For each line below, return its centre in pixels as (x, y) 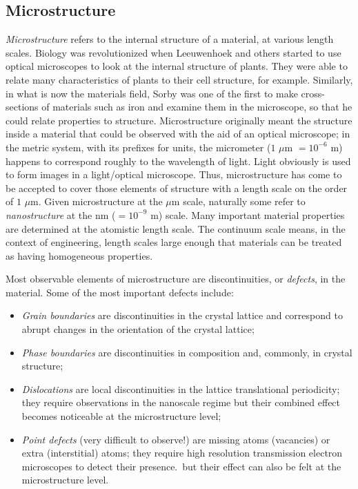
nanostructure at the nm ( (61, 214)
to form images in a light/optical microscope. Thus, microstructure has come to (174, 174)
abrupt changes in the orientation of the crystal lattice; (138, 329)
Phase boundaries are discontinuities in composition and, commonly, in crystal (187, 352)
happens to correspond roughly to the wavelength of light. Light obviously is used (178, 161)
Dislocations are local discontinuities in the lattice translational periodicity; (181, 389)
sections (22, 107)
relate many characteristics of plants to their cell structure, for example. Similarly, (179, 79)
